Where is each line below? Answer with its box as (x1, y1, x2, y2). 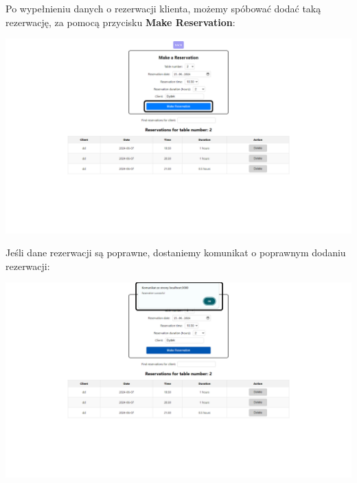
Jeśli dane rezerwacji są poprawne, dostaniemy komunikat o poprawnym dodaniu (5, 245, 346, 260)
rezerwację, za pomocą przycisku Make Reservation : (5, 14, 235, 29)
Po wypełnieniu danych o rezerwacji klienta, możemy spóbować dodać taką (5, 1, 321, 15)
